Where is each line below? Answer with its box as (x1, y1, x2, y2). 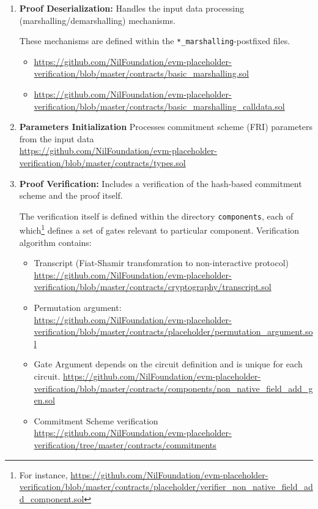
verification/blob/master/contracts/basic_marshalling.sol (34, 67, 249, 80)
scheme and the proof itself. (19, 189, 123, 202)
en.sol (34, 394, 55, 407)
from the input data (19, 132, 94, 145)
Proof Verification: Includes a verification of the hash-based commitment (19, 177, 302, 189)
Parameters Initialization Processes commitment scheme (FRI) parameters (19, 120, 313, 133)
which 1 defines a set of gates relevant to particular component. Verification (19, 222, 300, 237)
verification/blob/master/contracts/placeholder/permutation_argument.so (34, 325, 313, 338)
